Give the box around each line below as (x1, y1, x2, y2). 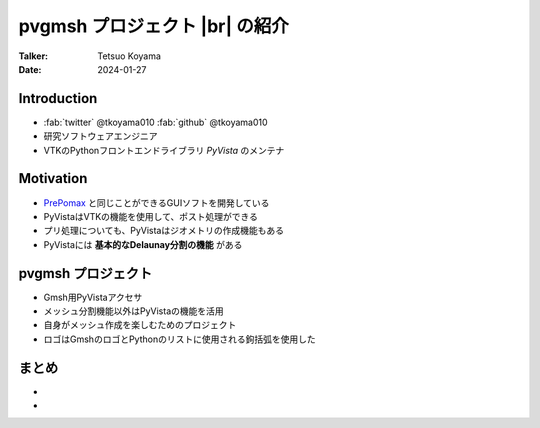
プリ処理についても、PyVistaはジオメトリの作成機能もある (43, 225, 285, 237)
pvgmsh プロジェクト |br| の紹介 (18, 15, 289, 37)
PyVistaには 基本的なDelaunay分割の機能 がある (43, 238, 243, 250)
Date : (18, 63, 42, 75)
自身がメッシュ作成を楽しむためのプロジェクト (43, 319, 237, 331)
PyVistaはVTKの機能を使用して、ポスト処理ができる (43, 210, 259, 222)
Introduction (18, 90, 98, 107)
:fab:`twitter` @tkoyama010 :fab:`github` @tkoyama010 (43, 116, 269, 128)
